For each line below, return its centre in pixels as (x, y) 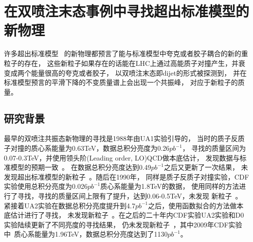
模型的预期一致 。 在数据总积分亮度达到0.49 (81, 167)
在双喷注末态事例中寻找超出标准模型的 (127, 11)
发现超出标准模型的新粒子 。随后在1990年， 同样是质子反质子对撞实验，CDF (126, 176)
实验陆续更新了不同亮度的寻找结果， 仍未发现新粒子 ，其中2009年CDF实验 (123, 224)
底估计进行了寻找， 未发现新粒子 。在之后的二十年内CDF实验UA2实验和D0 (124, 215)
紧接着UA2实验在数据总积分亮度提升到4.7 (70, 205)
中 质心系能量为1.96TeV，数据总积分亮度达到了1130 (86, 234)
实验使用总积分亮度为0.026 (46, 186)
